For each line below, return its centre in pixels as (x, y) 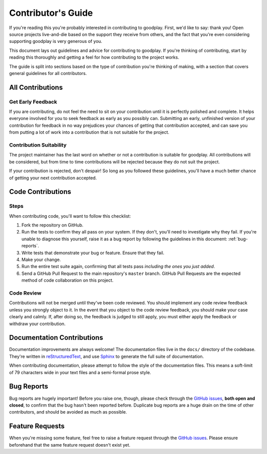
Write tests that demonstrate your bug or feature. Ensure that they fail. (93, 253)
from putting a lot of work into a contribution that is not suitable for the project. (89, 132)
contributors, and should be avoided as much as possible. (68, 412)
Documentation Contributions (56, 338)
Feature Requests (37, 426)
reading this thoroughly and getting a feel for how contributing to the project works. (94, 57)
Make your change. (41, 260)
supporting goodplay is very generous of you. (56, 41)
